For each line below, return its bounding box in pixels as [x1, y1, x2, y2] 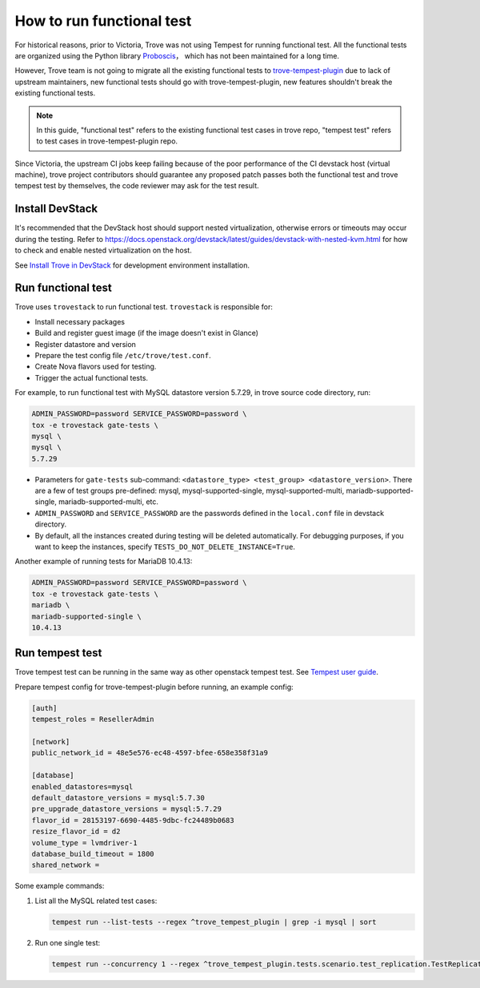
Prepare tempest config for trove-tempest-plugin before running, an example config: [14, 682, 294, 692]
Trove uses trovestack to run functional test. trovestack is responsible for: [14, 302, 274, 312]
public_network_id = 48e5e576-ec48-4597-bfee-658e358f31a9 [31, 748, 268, 757]
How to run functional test [14, 12, 192, 30]
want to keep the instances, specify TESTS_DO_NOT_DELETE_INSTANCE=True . [34, 542, 296, 552]
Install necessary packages [34, 317, 126, 326]
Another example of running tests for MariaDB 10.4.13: [14, 557, 193, 567]
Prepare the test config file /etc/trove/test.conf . [34, 351, 211, 360]
